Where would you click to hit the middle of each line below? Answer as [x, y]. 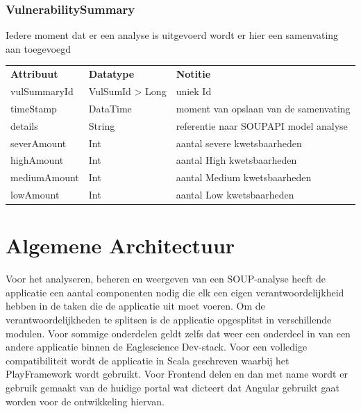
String [102, 125]
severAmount [39, 143]
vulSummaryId [42, 91]
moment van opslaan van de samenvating [263, 108]
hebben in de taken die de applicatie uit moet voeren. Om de [135, 306]
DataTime [110, 108]
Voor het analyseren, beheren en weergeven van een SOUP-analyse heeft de [166, 279]
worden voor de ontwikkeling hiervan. [85, 401]
